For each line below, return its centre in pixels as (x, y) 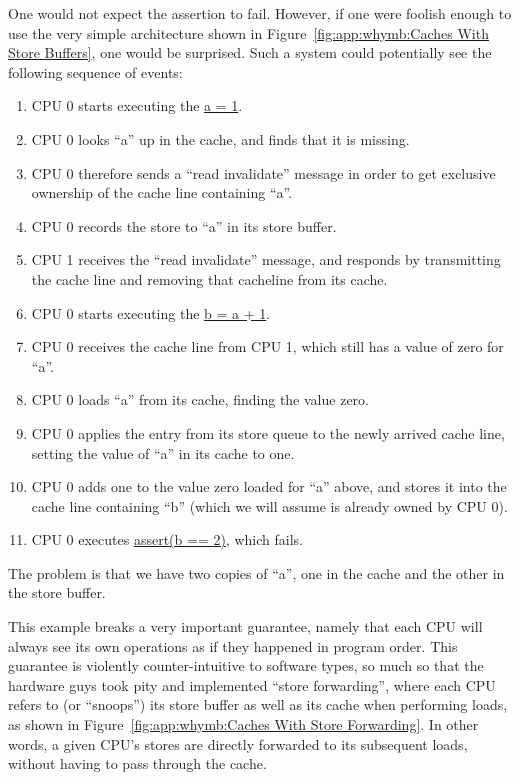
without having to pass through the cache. (137, 763)
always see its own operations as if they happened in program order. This (233, 645)
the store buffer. (57, 592)
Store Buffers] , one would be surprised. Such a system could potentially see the (250, 52)
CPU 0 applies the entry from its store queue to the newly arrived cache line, (268, 432)
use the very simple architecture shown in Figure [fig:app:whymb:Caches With (248, 32)
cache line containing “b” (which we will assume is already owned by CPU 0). (269, 505)
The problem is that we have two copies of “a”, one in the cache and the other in (256, 572)
